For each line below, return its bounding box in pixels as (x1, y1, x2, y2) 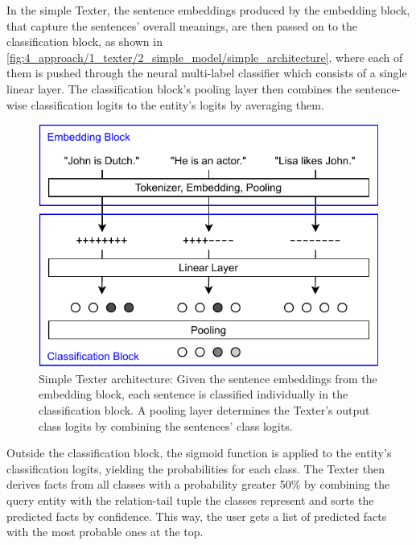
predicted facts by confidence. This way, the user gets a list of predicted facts (6, 507, 387, 524)
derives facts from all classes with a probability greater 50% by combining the (6, 476, 390, 493)
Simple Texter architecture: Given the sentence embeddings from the (39, 370, 377, 386)
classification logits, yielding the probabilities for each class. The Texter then (6, 460, 385, 477)
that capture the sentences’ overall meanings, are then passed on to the (6, 17, 358, 34)
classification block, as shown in (6, 33, 163, 50)
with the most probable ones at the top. (6, 523, 204, 540)
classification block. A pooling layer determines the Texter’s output (39, 402, 370, 419)
